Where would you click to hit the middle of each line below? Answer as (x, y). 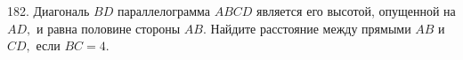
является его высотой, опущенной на (356, 11)
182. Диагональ (49, 11)
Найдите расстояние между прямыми (311, 28)
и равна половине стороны (108, 28)
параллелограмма (163, 11)
